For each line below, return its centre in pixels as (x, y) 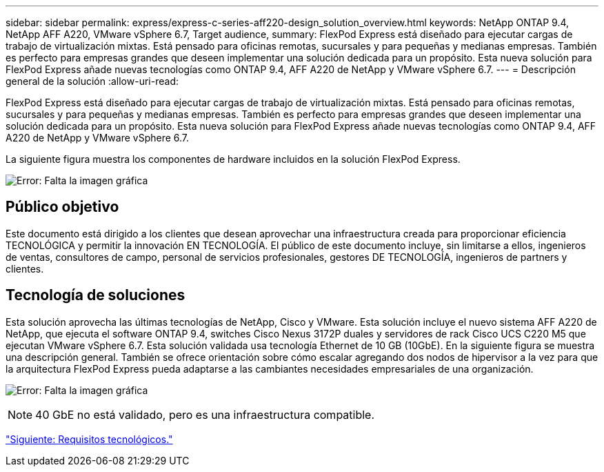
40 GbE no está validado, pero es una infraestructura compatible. (205, 414)
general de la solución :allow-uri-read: (92, 81)
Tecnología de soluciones (95, 295)
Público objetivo (62, 207)
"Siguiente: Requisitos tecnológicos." (89, 439)
